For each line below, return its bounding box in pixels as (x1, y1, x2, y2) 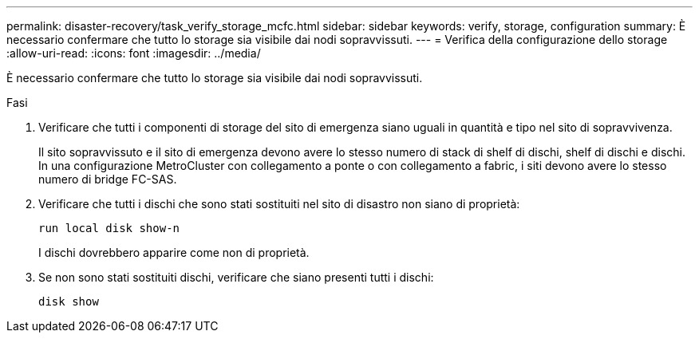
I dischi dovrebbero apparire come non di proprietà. (38, 246, 310, 259)
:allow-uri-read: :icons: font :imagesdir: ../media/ (6, 46, 261, 60)
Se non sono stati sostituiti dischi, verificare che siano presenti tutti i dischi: (38, 270, 434, 284)
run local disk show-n (38, 222, 180, 235)
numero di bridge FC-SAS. (38, 172, 177, 186)
